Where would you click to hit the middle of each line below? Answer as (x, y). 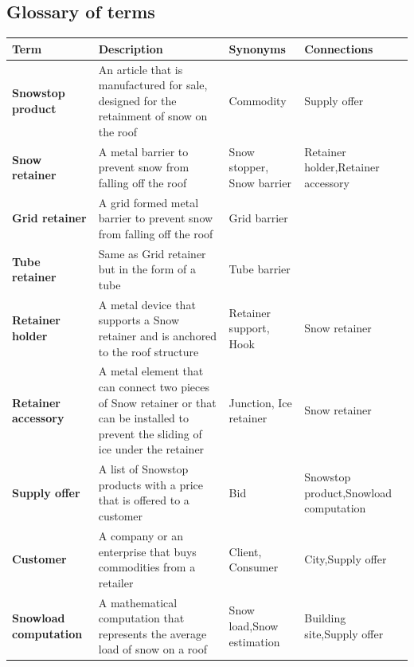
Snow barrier (260, 182)
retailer (116, 582)
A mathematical (138, 602)
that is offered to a (144, 500)
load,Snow (254, 625)
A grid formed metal (148, 202)
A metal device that (147, 304)
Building (325, 618)
